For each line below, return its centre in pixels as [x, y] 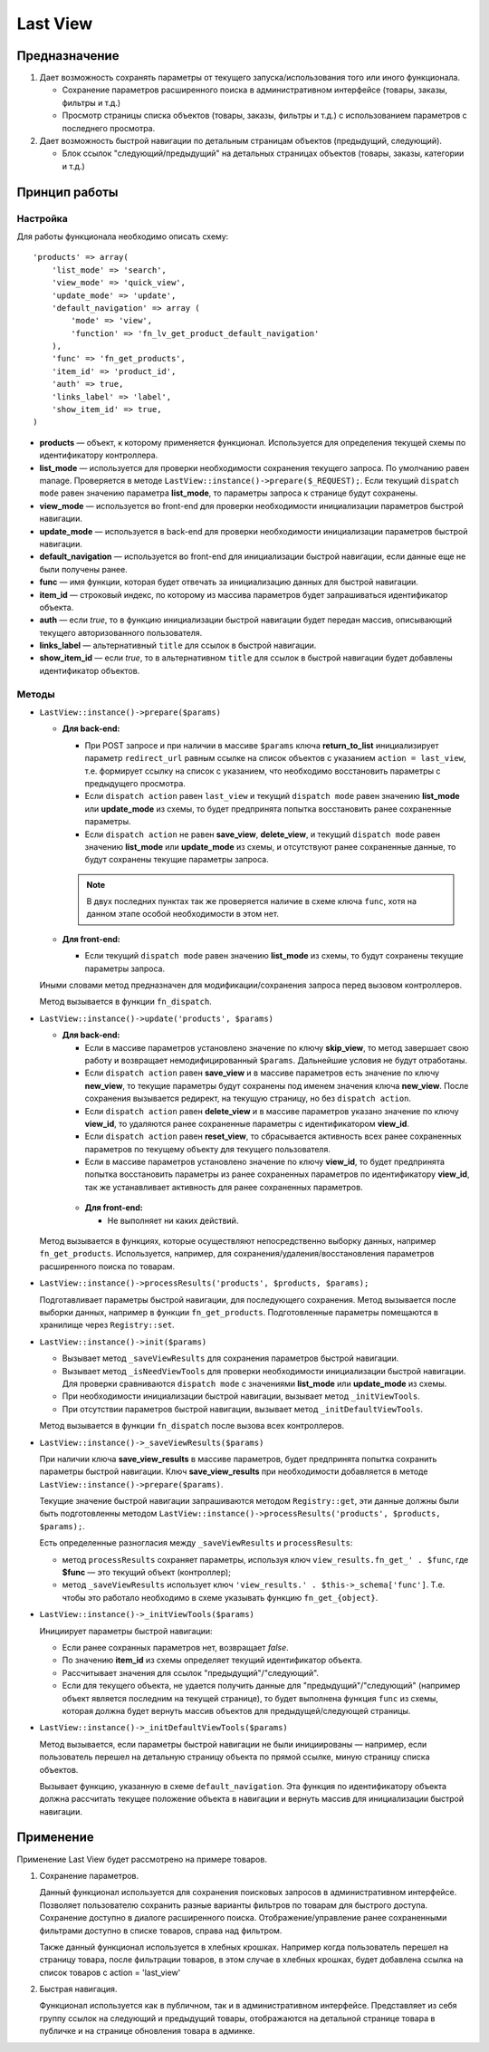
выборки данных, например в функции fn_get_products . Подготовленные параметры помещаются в [239, 1312]
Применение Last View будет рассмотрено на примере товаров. [142, 1859]
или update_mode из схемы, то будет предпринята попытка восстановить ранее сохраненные [268, 809]
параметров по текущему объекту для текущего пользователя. [207, 1149]
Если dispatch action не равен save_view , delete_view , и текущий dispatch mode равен [263, 834]
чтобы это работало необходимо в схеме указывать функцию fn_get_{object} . [220, 1597]
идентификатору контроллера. [99, 455]
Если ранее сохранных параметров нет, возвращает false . [175, 1647]
